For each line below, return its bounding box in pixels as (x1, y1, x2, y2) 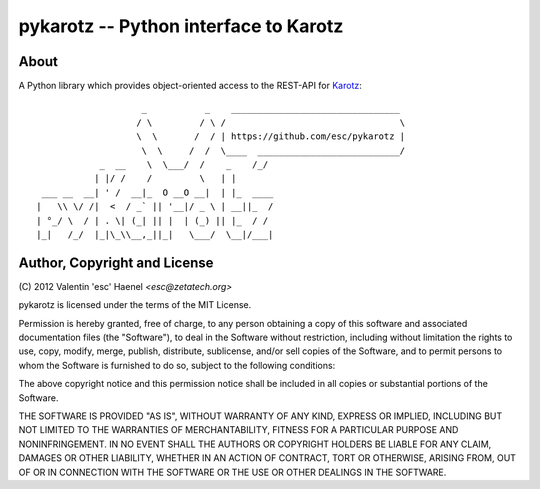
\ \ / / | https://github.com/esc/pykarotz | (136, 131, 406, 142)
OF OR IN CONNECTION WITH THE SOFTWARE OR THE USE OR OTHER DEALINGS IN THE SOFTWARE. (18, 466, 447, 478)
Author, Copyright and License (18, 254, 214, 271)
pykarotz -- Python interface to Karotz (18, 15, 344, 37)
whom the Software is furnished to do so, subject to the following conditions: (18, 359, 336, 371)
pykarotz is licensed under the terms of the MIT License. (18, 299, 252, 311)
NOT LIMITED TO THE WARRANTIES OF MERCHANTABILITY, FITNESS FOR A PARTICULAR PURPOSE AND (18, 424, 459, 436)
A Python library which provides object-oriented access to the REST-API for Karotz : (18, 80, 362, 92)
